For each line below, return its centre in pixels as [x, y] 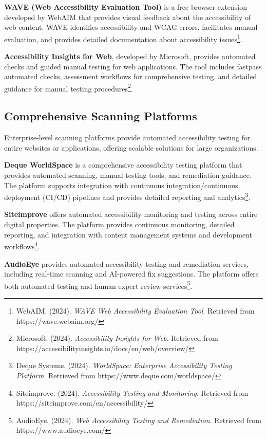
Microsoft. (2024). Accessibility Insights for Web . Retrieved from [117, 338]
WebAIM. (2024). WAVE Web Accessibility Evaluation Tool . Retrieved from [135, 310]
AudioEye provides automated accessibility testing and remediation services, [126, 263]
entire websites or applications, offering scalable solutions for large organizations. [131, 147]
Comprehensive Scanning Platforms [101, 116]
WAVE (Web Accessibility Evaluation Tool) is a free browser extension [126, 7]
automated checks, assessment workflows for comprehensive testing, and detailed [131, 76]
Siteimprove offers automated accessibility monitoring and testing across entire [131, 214]
